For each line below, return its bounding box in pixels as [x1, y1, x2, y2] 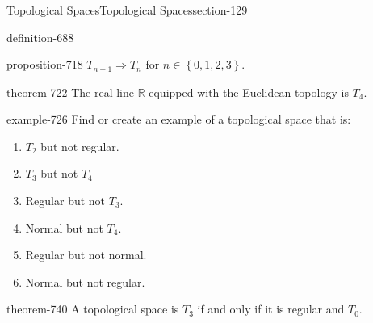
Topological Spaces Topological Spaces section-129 [6, 2, 248, 18]
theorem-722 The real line [6, 83, 134, 100]
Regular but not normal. [25, 246, 147, 263]
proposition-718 [6, 56, 83, 73]
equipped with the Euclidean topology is [149, 83, 349, 100]
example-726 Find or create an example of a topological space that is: [6, 111, 351, 128]
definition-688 [6, 28, 74, 45]
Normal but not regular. [25, 273, 145, 290]
